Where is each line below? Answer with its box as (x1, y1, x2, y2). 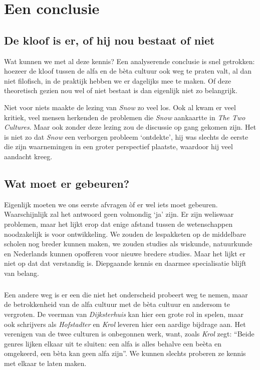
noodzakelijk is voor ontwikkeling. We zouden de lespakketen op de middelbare (4, 228, 246, 239)
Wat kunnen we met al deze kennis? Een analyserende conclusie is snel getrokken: (4, 56, 255, 66)
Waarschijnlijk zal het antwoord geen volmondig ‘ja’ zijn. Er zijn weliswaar (4, 209, 234, 219)
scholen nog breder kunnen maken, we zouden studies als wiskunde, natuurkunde (4, 238, 252, 249)
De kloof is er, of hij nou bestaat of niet (4, 32, 215, 48)
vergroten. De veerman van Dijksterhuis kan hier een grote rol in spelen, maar (4, 309, 244, 319)
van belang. (4, 267, 40, 278)
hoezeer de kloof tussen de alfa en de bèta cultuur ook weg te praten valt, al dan (4, 66, 252, 76)
